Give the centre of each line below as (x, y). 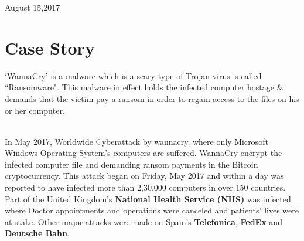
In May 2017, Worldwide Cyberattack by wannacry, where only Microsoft (136, 141)
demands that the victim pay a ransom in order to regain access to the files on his (152, 98)
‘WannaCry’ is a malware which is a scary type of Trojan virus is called (133, 75)
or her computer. (35, 110)
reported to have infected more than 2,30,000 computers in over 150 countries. (145, 187)
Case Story (50, 47)
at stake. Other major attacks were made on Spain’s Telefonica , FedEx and (144, 221)
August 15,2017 (33, 7)
